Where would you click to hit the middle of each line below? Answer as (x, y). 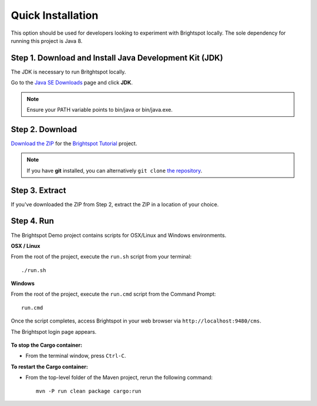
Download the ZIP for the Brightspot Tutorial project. (74, 143)
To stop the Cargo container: (46, 345)
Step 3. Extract (38, 190)
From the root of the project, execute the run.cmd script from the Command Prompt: (114, 294)
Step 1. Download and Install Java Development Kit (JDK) (117, 58)
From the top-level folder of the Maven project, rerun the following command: (119, 378)
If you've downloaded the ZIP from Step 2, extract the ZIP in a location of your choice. (115, 204)
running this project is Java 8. (47, 41)
